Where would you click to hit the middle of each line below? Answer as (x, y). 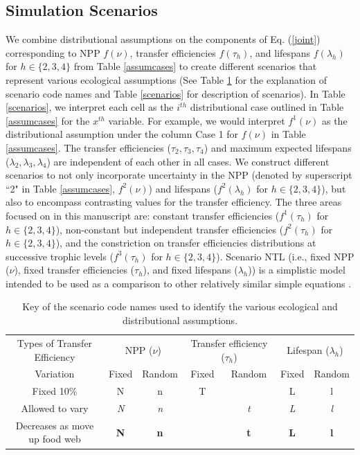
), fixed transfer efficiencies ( (74, 270)
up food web (55, 439)
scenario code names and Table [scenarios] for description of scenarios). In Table (175, 93)
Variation (55, 374)
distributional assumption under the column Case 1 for (122, 134)
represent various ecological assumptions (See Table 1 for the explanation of (166, 79)
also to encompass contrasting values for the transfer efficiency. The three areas (174, 202)
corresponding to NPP (53, 52)
